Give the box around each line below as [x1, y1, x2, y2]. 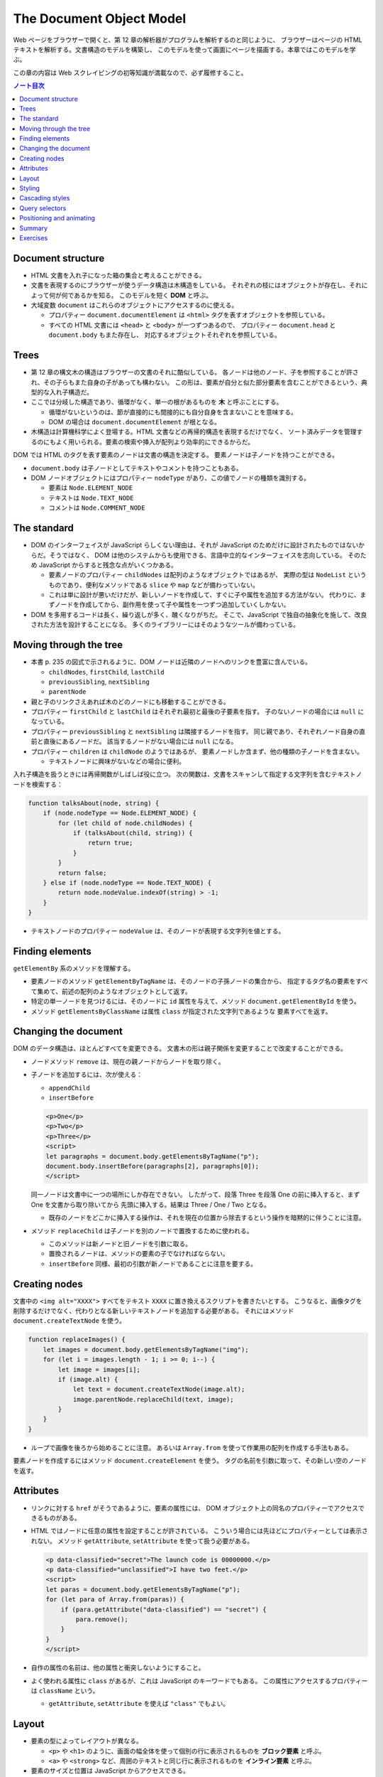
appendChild [48, 1084, 90, 1092]
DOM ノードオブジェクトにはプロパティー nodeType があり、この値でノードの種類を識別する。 [30, 473, 311, 483]
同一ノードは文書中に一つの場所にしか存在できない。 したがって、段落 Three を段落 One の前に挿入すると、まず [30, 1191, 360, 1199]
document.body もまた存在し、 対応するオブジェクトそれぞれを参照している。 [48, 331, 282, 339]
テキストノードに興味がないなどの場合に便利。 [48, 757, 186, 766]
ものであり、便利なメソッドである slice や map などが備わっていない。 [48, 580, 259, 589]
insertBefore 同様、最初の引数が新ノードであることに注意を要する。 [48, 1259, 257, 1268]
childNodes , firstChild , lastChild [48, 667, 165, 676]
